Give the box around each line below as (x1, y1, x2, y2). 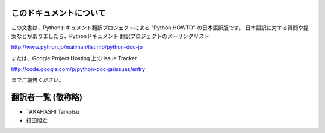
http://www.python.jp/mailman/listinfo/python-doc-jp (11, 43, 143, 51)
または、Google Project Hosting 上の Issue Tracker (11, 54, 137, 61)
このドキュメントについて (11, 8, 107, 18)
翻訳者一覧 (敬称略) (11, 92, 82, 102)
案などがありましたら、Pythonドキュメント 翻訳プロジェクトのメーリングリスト (11, 32, 210, 39)
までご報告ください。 (11, 76, 64, 84)
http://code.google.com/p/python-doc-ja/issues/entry (11, 66, 146, 73)
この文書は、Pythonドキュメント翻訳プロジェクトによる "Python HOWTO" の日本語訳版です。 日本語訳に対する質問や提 (11, 24, 309, 31)
